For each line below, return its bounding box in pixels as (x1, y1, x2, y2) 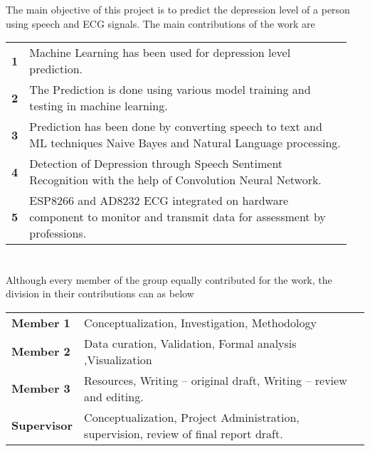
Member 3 (11, 380, 70, 397)
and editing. (84, 388, 144, 405)
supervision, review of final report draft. (84, 425, 283, 442)
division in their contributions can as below (6, 286, 194, 301)
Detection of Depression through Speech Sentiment (29, 155, 283, 172)
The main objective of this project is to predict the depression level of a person (6, 2, 350, 17)
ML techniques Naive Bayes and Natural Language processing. (29, 134, 341, 152)
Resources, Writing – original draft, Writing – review (84, 371, 347, 388)
